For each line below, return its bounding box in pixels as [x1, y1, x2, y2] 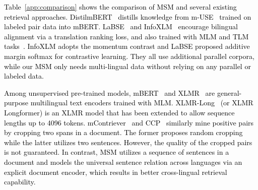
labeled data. [4, 71, 44, 81]
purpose [4, 97, 28, 108]
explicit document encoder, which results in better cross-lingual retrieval [4, 166, 227, 177]
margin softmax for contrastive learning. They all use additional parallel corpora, [4, 50, 254, 61]
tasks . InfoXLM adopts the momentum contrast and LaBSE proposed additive [4, 41, 250, 51]
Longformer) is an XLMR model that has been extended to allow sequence [4, 107, 235, 117]
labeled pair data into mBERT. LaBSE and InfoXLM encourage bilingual [4, 21, 238, 32]
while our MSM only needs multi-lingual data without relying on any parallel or [4, 60, 251, 71]
